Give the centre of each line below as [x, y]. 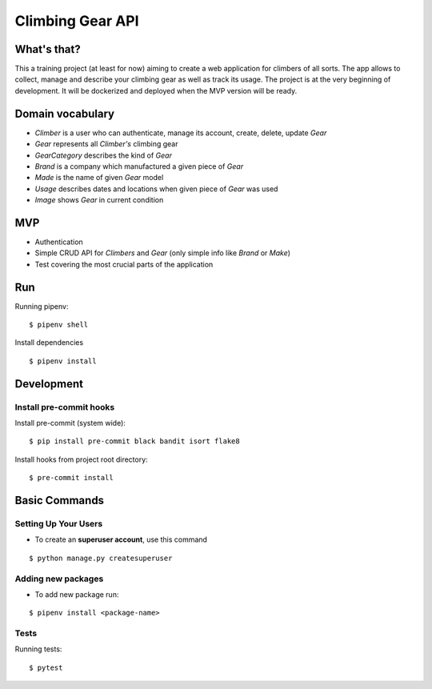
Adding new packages [59, 579]
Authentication [59, 242]
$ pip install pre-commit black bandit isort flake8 [134, 441]
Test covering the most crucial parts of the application [124, 264]
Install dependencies [49, 342]
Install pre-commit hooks [65, 407]
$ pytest [46, 667]
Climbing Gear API [77, 21]
